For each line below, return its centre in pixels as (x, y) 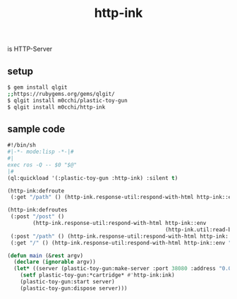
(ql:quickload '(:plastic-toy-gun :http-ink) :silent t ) (93, 178)
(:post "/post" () (37, 216)
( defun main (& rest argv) (45, 255)
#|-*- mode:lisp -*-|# (41, 152)
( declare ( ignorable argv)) (55, 262)
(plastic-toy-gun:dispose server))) (74, 288)
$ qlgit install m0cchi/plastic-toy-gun (68, 100)
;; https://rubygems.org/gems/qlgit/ (61, 94)
